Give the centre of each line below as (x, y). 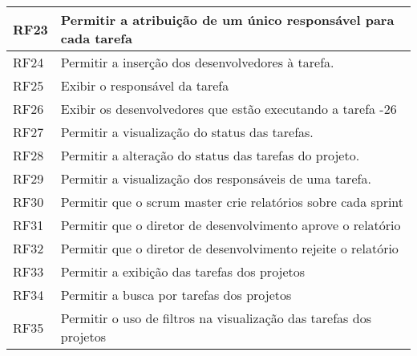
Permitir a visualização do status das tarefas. (187, 132)
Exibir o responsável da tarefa (145, 85)
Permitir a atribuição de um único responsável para (227, 20)
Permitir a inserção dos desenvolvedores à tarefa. (197, 62)
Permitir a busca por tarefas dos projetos (176, 295)
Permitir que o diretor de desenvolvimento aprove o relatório (231, 225)
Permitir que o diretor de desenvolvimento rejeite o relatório (229, 248)
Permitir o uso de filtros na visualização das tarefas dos (216, 318)
